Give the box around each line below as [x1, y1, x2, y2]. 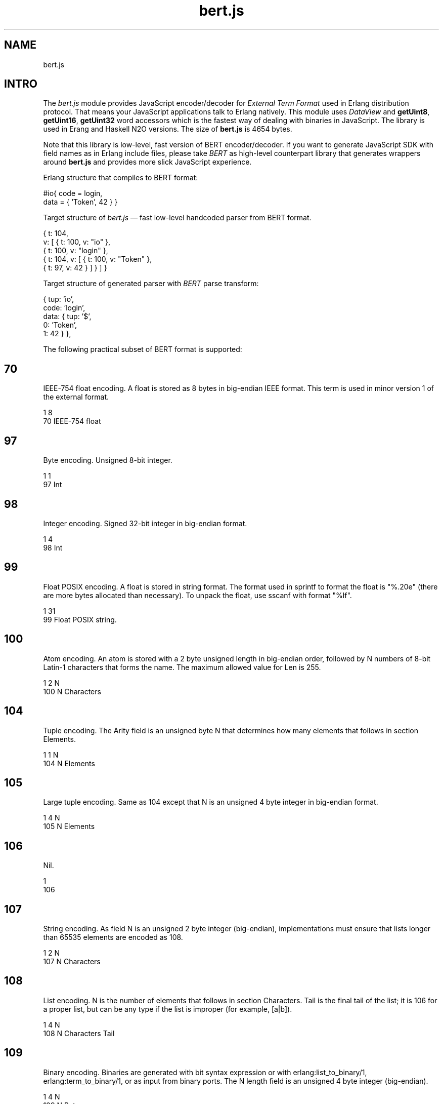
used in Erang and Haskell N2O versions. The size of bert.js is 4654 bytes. [43, 125, 292, 134]
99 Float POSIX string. [43, 615, 117, 624]
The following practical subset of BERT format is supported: [43, 345, 242, 354]
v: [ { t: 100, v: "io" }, [43, 238, 111, 247]
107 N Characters [43, 957, 101, 966]
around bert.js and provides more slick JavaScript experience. [43, 157, 252, 167]
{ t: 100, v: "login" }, [43, 246, 108, 255]
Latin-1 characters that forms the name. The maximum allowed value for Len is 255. [43, 662, 321, 672]
